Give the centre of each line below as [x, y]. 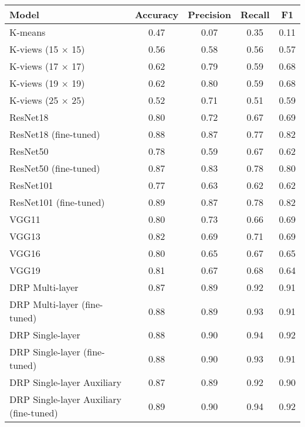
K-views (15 [34, 49]
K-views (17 [34, 66]
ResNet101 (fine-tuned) [57, 202]
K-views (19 [34, 83]
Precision [209, 14]
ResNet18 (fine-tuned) [55, 134]
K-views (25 [34, 100]
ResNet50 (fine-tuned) [55, 168]
